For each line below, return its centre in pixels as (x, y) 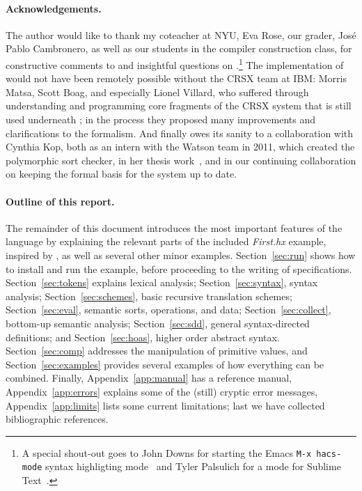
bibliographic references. (57, 419)
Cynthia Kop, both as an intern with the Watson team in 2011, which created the (180, 147)
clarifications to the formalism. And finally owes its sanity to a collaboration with (180, 133)
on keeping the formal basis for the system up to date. (121, 174)
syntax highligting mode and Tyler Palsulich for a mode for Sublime (193, 466)
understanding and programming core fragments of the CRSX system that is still (179, 106)
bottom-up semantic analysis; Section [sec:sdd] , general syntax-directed (158, 323)
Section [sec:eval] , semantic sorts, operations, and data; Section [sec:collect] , (168, 310)
